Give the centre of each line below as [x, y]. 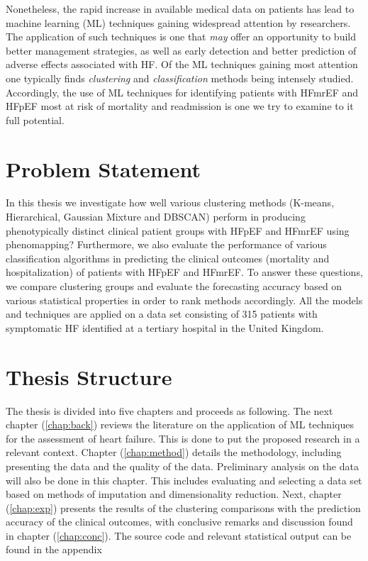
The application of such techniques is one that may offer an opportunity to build [181, 37]
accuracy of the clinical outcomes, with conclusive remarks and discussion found [179, 522]
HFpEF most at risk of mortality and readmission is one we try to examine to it [180, 106]
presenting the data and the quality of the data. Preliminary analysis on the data [182, 466]
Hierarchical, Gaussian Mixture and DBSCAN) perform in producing [156, 217]
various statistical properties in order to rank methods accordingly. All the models [184, 300]
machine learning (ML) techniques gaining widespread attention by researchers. [178, 22]
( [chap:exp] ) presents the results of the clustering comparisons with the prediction [183, 507]
